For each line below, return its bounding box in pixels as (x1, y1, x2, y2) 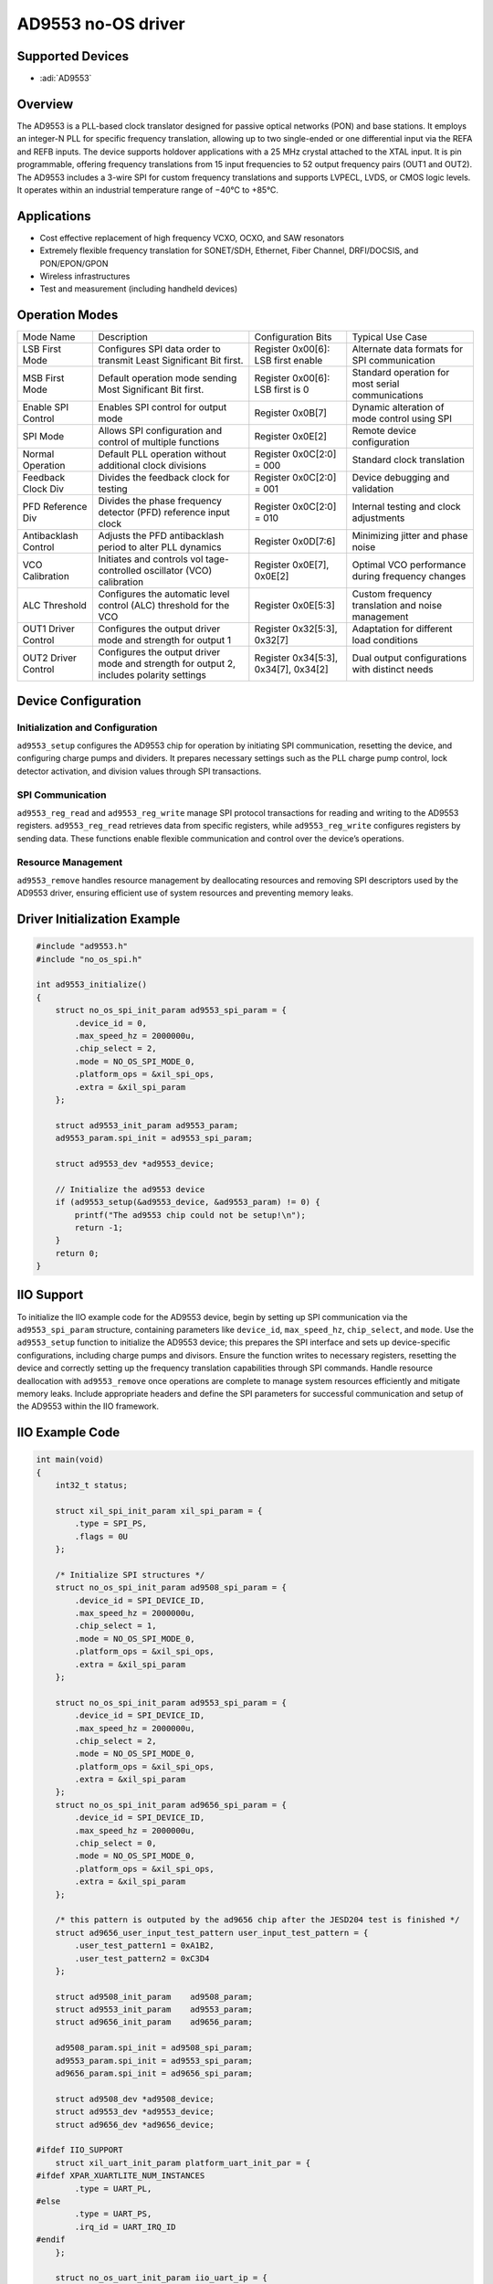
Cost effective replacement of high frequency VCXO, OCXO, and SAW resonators (39, 232, 344, 243)
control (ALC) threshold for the (98, 599, 230, 612)
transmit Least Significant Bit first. (98, 354, 244, 367)
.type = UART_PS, (74, 2209, 152, 2219)
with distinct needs (351, 663, 434, 676)
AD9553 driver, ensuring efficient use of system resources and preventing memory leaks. (16, 887, 354, 899)
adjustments (351, 512, 405, 524)
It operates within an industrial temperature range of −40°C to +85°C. (16, 184, 278, 196)
